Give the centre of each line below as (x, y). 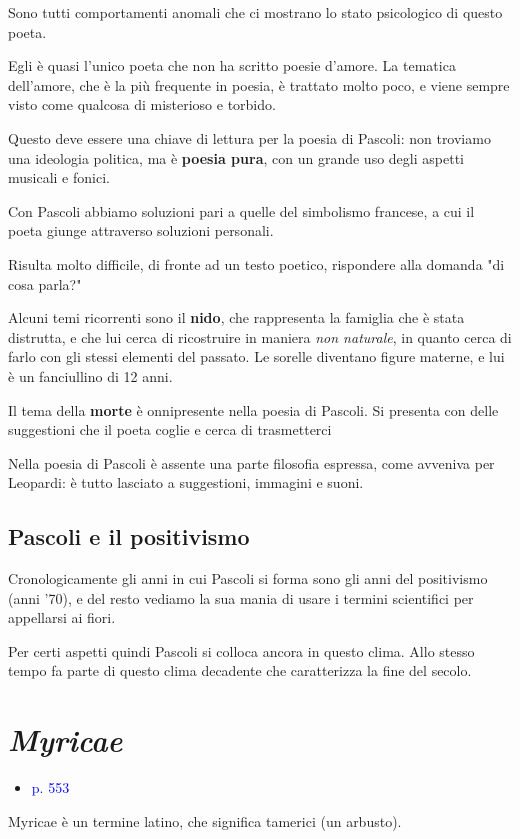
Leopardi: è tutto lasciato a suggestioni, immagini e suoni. (186, 482)
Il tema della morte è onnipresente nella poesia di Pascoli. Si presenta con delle (253, 409)
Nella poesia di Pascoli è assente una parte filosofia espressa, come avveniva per (251, 462)
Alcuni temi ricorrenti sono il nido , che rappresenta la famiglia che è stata (236, 317)
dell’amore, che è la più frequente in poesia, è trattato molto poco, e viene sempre (259, 84)
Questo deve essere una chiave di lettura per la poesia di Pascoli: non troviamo (249, 137)
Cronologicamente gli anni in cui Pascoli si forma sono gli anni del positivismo (248, 578)
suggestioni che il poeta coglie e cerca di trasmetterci (170, 429)
